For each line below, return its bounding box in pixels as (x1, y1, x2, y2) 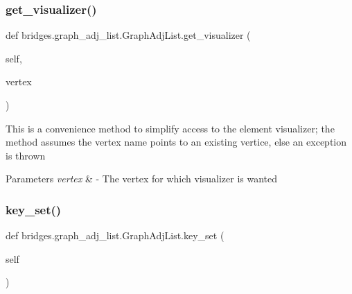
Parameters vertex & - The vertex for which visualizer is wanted (6, 171, 278, 186)
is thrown (6, 148, 46, 162)
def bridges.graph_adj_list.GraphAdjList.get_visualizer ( (6, 28, 251, 42)
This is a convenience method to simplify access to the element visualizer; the (6, 121, 335, 135)
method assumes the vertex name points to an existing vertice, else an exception (6, 135, 347, 149)
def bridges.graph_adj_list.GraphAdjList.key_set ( (6, 228, 225, 243)
